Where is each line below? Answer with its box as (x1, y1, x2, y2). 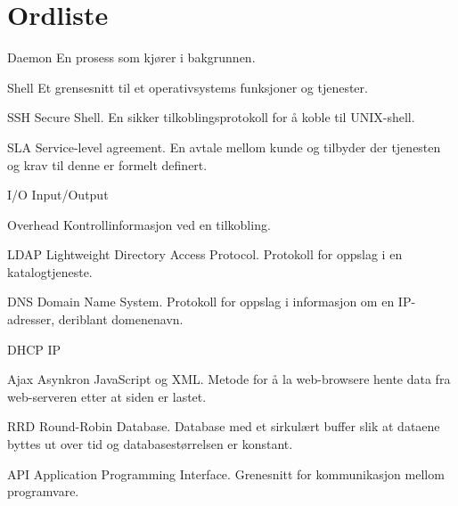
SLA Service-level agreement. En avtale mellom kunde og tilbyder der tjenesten (7, 137, 441, 156)
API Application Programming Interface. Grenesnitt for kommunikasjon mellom (7, 464, 445, 483)
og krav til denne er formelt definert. (7, 155, 208, 174)
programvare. (7, 482, 79, 501)
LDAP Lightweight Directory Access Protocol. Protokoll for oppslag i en (7, 245, 403, 264)
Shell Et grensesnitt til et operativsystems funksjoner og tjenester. (7, 78, 368, 96)
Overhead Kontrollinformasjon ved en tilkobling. (7, 215, 271, 233)
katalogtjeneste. (7, 262, 93, 281)
